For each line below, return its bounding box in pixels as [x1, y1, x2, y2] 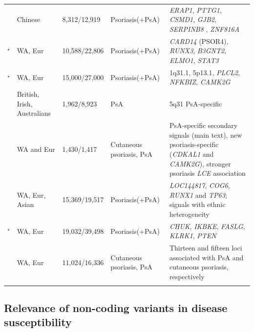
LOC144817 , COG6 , [169, 180, 230, 190]
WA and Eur [17, 144, 55, 154]
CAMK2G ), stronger [169, 158, 231, 168]
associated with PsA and [169, 252, 244, 262]
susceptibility [4, 314, 72, 330]
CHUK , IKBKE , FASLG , [169, 221, 245, 231]
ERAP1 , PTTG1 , [169, 4, 222, 15]
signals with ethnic [169, 199, 226, 209]
